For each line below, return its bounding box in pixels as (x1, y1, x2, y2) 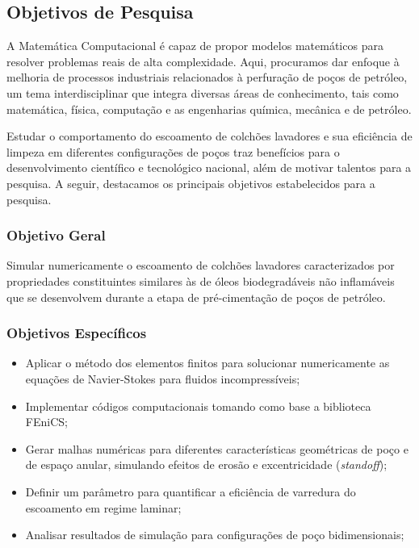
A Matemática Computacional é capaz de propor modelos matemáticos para (6, 37, 383, 54)
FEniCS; (25, 413, 68, 430)
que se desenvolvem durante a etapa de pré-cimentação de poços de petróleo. (6, 288, 386, 305)
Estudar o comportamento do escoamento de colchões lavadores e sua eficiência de (6, 128, 413, 144)
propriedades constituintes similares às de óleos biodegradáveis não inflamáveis (6, 272, 395, 289)
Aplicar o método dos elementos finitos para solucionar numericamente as (25, 354, 390, 371)
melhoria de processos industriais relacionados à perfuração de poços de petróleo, (6, 69, 408, 86)
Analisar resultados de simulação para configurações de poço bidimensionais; (25, 526, 404, 543)
